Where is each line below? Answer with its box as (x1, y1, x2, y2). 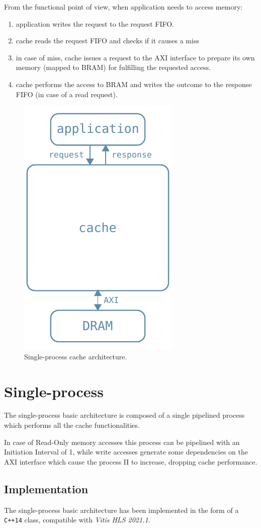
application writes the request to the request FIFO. (16, 18, 174, 29)
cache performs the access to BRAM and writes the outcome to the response (16, 79, 252, 89)
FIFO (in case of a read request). (16, 89, 118, 99)
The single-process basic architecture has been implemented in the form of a (4, 504, 239, 515)
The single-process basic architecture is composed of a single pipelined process (4, 410, 245, 420)
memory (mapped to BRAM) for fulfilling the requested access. (16, 62, 211, 72)
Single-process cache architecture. (24, 351, 127, 361)
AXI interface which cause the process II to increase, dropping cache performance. (4, 456, 257, 467)
